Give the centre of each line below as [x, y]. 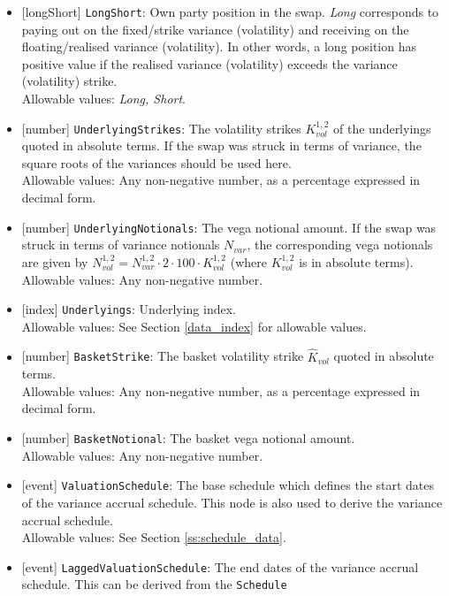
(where [248, 261]
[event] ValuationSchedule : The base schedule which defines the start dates [228, 485]
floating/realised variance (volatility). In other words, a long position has [219, 46]
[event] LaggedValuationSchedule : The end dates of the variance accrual [220, 566]
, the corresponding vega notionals [340, 245]
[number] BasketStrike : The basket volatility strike [163, 356]
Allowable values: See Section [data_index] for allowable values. [194, 326]
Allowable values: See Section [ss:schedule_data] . [154, 537]
